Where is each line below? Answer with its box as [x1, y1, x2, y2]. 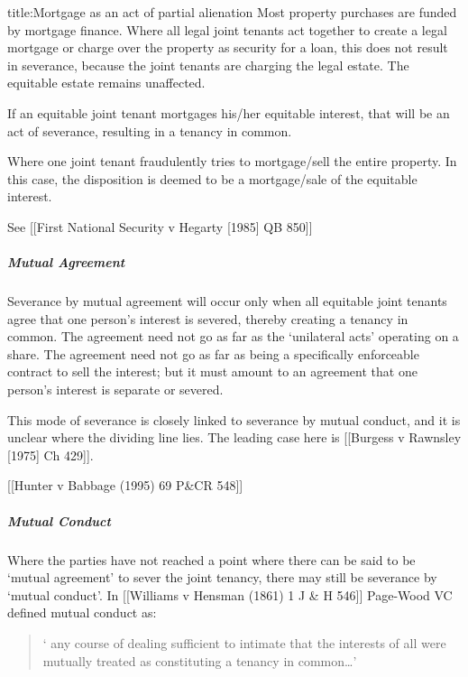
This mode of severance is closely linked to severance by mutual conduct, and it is [7, 410, 461, 429]
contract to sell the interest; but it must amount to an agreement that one [7, 362, 418, 381]
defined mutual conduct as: [7, 603, 157, 622]
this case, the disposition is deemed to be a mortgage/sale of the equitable [7, 169, 418, 188]
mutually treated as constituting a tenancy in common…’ [42, 651, 357, 670]
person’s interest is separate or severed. [7, 380, 224, 399]
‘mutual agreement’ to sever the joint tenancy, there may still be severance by [7, 568, 437, 587]
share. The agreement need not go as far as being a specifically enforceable [7, 344, 419, 363]
